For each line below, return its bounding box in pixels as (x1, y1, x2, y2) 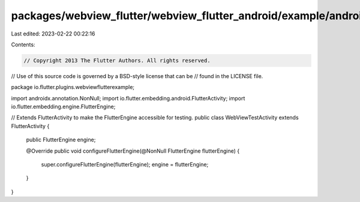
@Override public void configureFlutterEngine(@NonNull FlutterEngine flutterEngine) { (26, 147, 240, 155)
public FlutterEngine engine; (26, 136, 96, 144)
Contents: (11, 41, 35, 48)
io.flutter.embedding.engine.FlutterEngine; (11, 103, 116, 111)
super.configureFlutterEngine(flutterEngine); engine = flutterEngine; (41, 161, 209, 168)
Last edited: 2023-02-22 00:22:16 (11, 30, 95, 37)
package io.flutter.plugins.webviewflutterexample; (11, 84, 135, 91)
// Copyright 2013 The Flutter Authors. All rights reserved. (23, 57, 211, 64)
